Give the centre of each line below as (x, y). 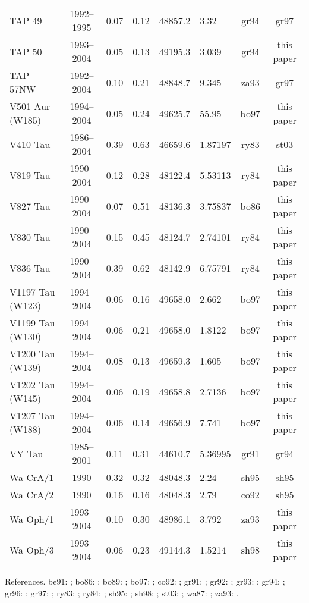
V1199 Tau (32, 323)
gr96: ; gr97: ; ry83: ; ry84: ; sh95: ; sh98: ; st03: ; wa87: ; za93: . (122, 593)
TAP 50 (26, 51)
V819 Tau (30, 175)
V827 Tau (30, 206)
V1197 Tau (32, 292)
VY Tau (26, 453)
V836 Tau (30, 268)
